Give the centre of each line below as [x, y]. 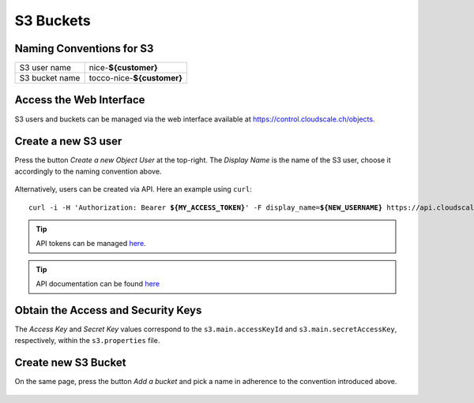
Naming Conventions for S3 [84, 49]
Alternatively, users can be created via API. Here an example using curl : [133, 189]
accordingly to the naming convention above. [88, 171]
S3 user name [45, 68]
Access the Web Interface [80, 100]
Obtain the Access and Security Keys [108, 310]
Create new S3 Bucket [70, 363]
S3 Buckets [53, 21]
